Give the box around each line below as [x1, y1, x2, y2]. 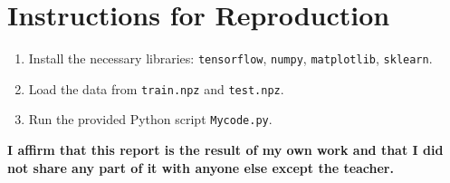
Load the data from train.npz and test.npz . [28, 79, 284, 98]
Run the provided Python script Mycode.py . [28, 110, 273, 129]
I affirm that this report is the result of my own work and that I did [7, 140, 444, 159]
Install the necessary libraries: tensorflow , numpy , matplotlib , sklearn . [28, 49, 433, 68]
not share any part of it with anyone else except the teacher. [7, 158, 394, 177]
